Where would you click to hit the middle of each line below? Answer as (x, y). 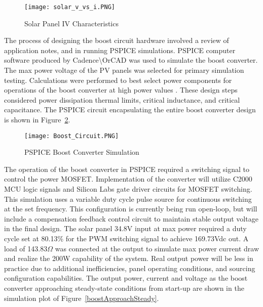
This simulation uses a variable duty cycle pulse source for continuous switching (128, 199)
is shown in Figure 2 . (37, 119)
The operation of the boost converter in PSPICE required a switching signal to (127, 169)
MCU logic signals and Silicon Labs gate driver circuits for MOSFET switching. (128, 189)
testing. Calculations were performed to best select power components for (118, 80)
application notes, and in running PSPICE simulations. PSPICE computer (120, 50)
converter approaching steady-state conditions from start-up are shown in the (124, 288)
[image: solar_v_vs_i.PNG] (70, 7)
